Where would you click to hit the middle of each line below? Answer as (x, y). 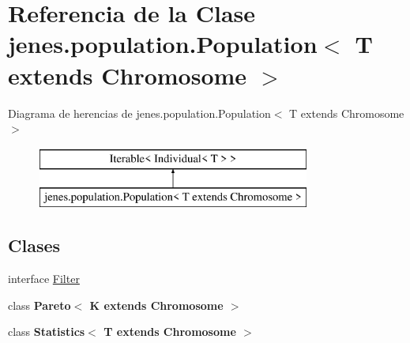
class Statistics (47, 332)
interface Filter (44, 279)
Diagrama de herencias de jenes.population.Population (139, 113)
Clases (34, 245)
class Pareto (39, 305)
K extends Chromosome (156, 305)
